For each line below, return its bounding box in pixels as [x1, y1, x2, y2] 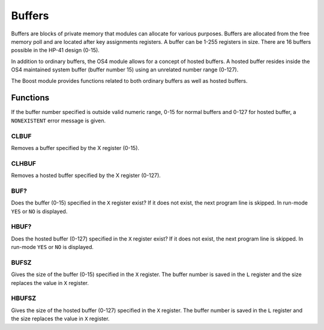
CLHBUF [11, 159, 36, 167]
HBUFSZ [11, 294, 37, 302]
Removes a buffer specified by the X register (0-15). [11, 144, 140, 151]
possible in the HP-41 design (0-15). [11, 47, 100, 54]
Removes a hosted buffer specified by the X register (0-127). [11, 172, 161, 179]
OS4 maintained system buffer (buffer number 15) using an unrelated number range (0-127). [11, 66, 239, 73]
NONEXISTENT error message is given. [11, 117, 106, 124]
